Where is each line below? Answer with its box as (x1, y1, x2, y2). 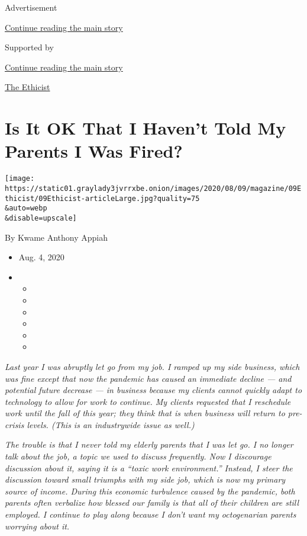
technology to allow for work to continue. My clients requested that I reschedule (5, 395, 291, 407)
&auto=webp (5, 204, 47, 213)
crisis (5, 418, 24, 430)
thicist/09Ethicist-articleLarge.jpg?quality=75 (5, 194, 200, 203)
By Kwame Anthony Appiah (5, 231, 108, 243)
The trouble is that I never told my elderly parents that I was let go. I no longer (5, 438, 293, 451)
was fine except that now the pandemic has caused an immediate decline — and (5, 372, 292, 384)
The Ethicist (5, 81, 50, 93)
